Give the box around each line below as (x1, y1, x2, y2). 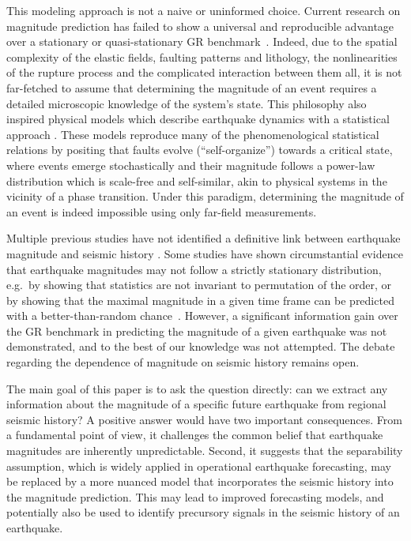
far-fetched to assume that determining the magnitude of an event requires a (6, 79, 377, 96)
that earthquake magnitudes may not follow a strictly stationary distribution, (6, 261, 382, 277)
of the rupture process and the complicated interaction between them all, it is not (6, 64, 402, 81)
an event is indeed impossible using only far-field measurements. (6, 203, 317, 220)
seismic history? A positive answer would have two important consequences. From (6, 411, 402, 427)
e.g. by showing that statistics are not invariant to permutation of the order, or (6, 276, 392, 293)
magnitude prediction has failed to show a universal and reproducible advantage (6, 17, 394, 34)
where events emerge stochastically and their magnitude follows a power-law (6, 156, 375, 173)
